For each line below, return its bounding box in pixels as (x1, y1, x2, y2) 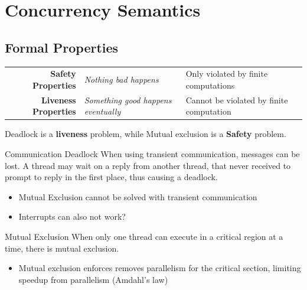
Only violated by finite (185, 67, 268, 80)
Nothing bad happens (84, 73, 159, 86)
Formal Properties (5, 38, 119, 56)
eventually (84, 105, 121, 118)
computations (185, 79, 235, 91)
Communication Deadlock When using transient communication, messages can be (5, 148, 300, 160)
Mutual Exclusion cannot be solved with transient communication (18, 190, 257, 203)
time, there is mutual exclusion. (5, 242, 119, 254)
